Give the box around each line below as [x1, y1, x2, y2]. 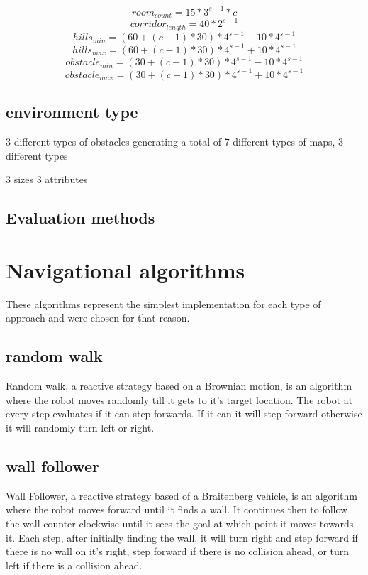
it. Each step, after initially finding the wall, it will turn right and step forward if [6, 530, 358, 544]
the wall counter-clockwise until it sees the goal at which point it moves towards [6, 515, 354, 530]
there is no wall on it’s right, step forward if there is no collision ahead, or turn [6, 544, 350, 559]
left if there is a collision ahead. [6, 557, 143, 572]
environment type [6, 101, 138, 123]
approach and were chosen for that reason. [6, 310, 190, 325]
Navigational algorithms [6, 255, 245, 284]
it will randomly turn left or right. [6, 420, 155, 434]
